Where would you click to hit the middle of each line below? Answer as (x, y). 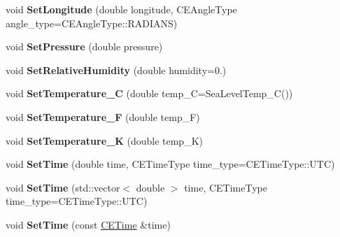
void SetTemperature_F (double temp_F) (103, 116)
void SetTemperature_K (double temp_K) (104, 140)
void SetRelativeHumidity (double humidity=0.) (116, 70)
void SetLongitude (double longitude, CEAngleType (121, 9)
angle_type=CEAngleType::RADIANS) (92, 23)
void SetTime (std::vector (63, 187)
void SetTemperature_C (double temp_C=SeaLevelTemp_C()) (149, 93)
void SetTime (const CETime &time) (88, 224)
